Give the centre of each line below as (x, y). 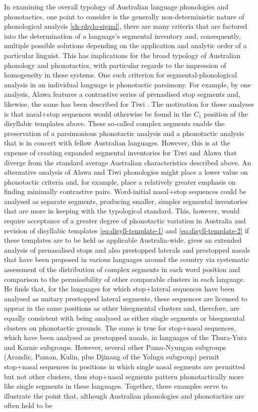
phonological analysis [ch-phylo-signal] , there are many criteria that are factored (126, 26)
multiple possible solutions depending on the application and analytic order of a (126, 45)
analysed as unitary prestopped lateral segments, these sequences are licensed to (126, 298)
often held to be (28, 405)
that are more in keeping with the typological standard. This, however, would (122, 211)
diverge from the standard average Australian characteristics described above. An (128, 162)
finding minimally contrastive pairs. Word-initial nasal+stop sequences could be (125, 191)
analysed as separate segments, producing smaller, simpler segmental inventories (126, 201)
